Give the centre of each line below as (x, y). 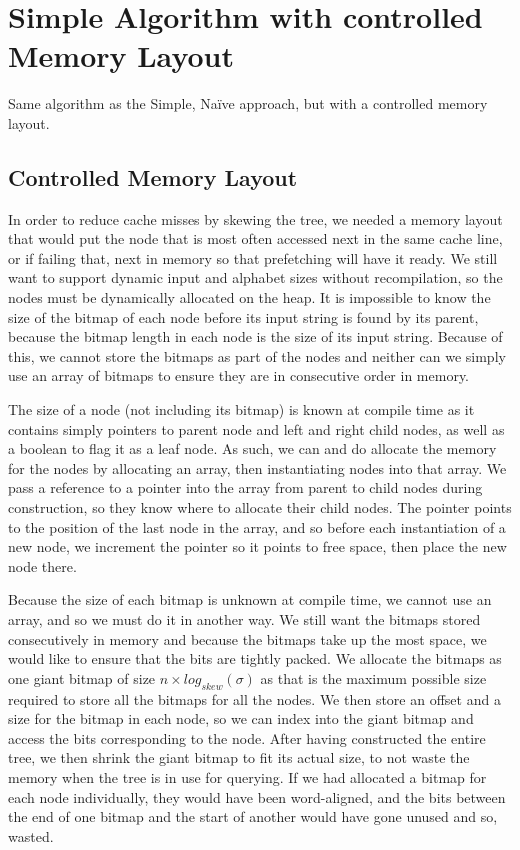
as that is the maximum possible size (373, 677)
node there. (42, 565)
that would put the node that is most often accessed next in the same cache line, (255, 238)
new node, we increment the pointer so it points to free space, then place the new (257, 546)
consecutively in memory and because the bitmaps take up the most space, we (247, 638)
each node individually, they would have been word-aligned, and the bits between (257, 796)
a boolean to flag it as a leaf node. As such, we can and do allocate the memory (252, 448)
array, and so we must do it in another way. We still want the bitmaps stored (244, 618)
